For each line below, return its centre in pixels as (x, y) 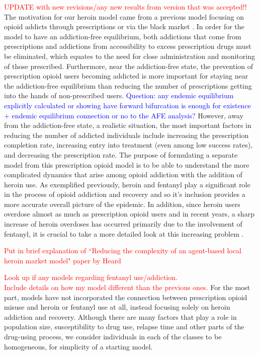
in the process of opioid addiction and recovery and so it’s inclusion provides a (125, 194)
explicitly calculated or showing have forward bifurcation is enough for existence (127, 105)
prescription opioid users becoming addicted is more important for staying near (126, 76)
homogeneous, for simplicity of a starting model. (78, 346)
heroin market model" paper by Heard (63, 260)
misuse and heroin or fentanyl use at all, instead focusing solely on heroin (117, 307)
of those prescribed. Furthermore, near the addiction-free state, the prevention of (129, 66)
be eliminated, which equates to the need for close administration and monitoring (129, 56)
